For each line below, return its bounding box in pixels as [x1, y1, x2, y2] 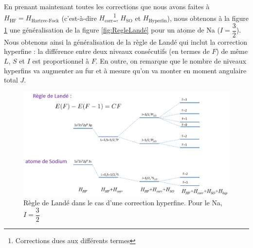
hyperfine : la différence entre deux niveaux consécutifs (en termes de [4, 46, 210, 56]
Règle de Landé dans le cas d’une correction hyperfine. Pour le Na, [23, 198, 222, 208]
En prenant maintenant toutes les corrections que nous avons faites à [4, 1, 210, 11]
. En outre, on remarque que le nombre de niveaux [95, 55, 246, 66]
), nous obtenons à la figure [167, 13, 249, 23]
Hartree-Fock [31, 18, 59, 23]
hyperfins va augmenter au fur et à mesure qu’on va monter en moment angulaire [4, 65, 247, 75]
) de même [216, 46, 248, 56]
